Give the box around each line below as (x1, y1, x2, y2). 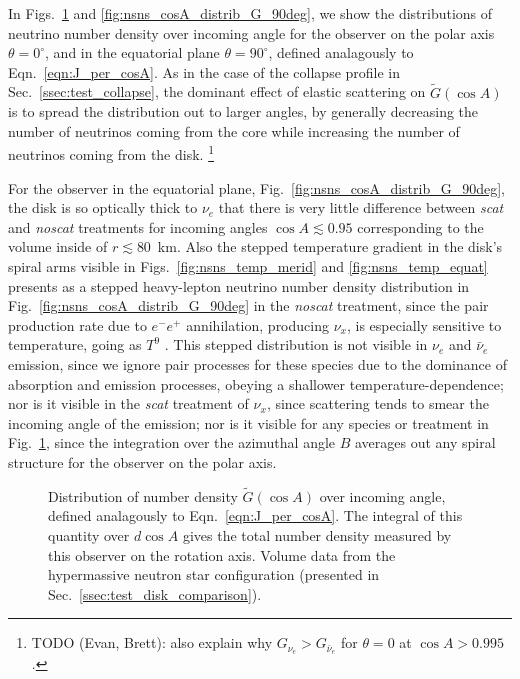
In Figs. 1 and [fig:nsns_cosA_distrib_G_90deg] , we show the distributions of (8, 3, 493, 23)
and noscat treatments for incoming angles (8, 216, 268, 237)
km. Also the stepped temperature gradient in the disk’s (157, 236, 503, 257)
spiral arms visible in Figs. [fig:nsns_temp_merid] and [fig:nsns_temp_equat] (8, 256, 488, 276)
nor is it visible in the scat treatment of (8, 393, 249, 414)
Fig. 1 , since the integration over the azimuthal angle (8, 432, 336, 453)
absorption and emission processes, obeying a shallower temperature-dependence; (8, 373, 504, 394)
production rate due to (8, 314, 147, 335)
